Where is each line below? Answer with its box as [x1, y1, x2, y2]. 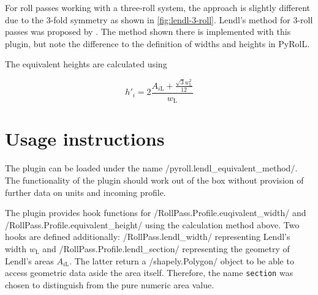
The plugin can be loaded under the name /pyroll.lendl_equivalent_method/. [5, 162, 298, 174]
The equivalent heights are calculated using [5, 58, 167, 70]
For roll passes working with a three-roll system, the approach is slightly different [5, 1, 310, 13]
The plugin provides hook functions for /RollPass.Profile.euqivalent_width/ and [5, 206, 306, 219]
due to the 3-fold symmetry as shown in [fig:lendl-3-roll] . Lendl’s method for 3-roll [5, 13, 313, 26]
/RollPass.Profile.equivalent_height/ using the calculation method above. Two [5, 218, 300, 231]
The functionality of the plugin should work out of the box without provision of [5, 173, 304, 186]
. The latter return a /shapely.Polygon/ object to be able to [69, 254, 294, 267]
